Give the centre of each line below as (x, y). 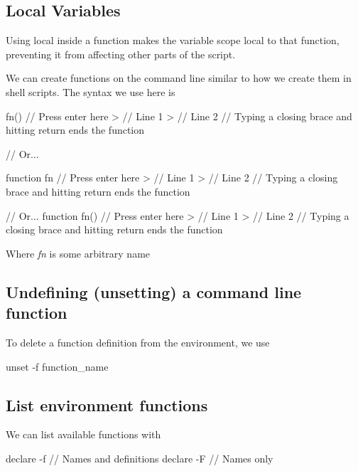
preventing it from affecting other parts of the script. (121, 54)
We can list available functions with (83, 434)
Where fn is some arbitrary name (78, 253)
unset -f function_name (57, 366)
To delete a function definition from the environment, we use (138, 342)
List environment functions (107, 404)
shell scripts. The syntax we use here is (91, 91)
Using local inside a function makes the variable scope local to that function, (173, 40)
